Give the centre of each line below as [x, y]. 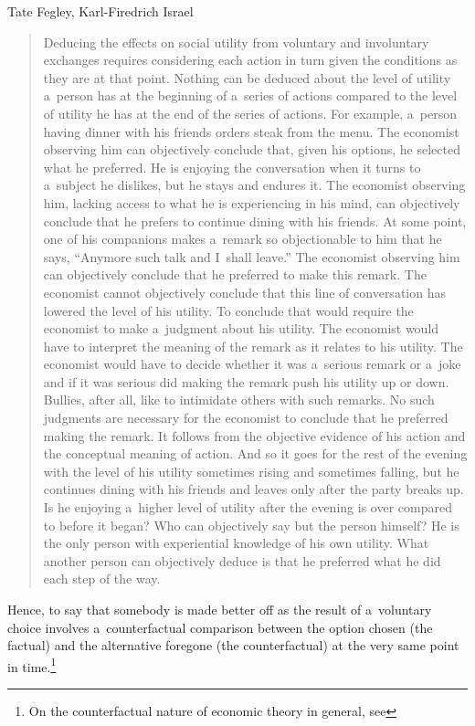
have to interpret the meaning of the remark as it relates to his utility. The [253, 346]
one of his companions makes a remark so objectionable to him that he [243, 239]
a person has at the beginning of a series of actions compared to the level [250, 95]
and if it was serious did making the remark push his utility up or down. [246, 381]
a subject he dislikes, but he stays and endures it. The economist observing [254, 185]
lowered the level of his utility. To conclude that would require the [228, 310]
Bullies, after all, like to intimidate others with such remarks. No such [239, 400]
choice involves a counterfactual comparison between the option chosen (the [220, 627]
